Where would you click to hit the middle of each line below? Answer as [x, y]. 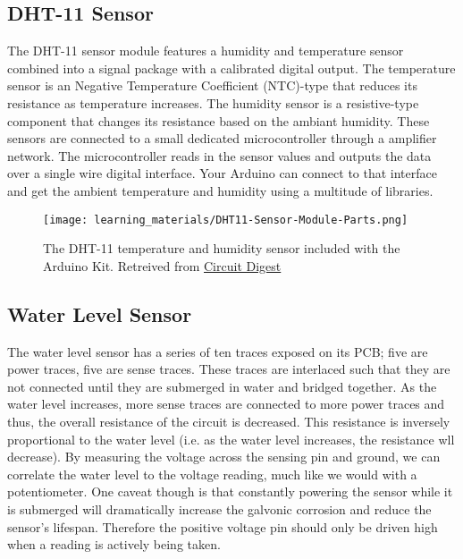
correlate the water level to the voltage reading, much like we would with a [212, 474]
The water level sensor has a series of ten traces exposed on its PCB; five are [218, 351]
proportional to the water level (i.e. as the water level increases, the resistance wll [231, 439]
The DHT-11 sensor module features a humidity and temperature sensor [206, 51]
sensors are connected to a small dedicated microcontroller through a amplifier [222, 138]
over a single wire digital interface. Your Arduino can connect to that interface [222, 173]
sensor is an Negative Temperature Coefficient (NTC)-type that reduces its [212, 85]
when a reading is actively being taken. [114, 544]
